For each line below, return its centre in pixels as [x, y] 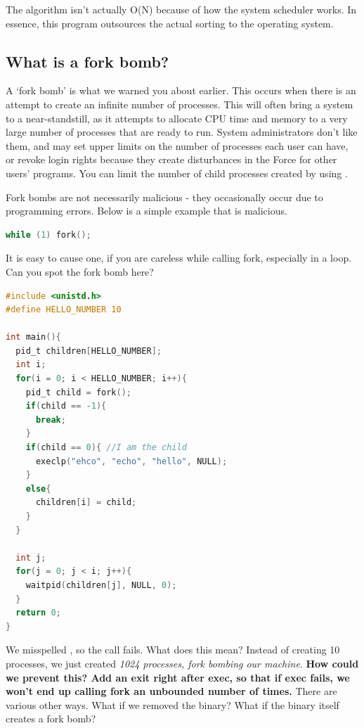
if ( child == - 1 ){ [66, 406]
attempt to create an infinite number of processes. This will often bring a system [180, 104]
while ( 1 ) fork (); [48, 235]
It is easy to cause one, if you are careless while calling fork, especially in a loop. [179, 258]
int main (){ [33, 337]
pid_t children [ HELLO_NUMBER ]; [89, 351]
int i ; [31, 365]
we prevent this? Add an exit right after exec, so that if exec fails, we [178, 677]
